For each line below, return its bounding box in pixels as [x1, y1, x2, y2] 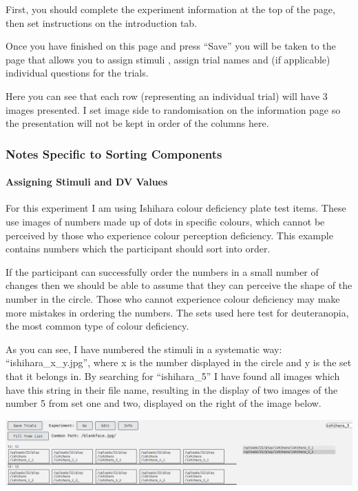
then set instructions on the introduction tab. [6, 15, 198, 30]
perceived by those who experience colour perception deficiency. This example [6, 228, 333, 242]
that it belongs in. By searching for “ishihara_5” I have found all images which [6, 368, 340, 383]
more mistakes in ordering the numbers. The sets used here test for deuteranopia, [6, 305, 349, 319]
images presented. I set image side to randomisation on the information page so [6, 102, 341, 117]
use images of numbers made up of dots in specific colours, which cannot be [6, 214, 325, 228]
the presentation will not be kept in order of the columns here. [6, 116, 269, 130]
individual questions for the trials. [6, 66, 149, 80]
